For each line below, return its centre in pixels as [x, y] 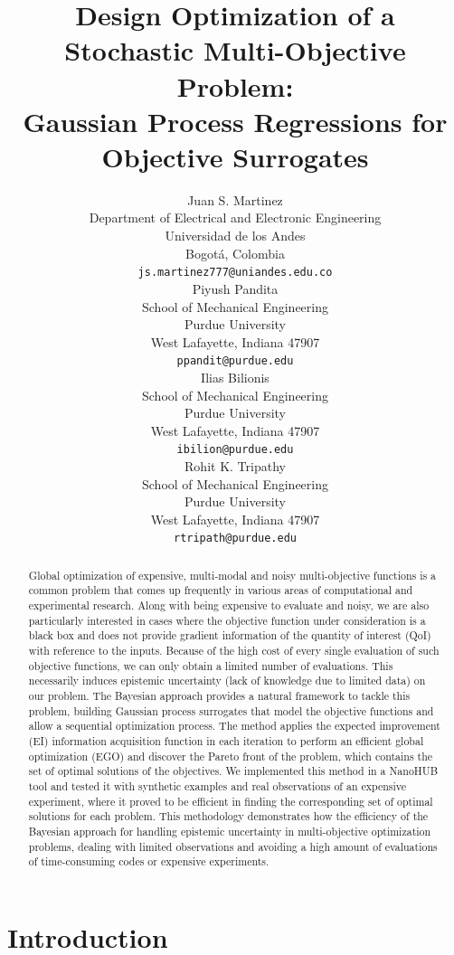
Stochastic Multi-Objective [235, 50]
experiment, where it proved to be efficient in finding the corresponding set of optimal [231, 801]
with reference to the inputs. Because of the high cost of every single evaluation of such [234, 651]
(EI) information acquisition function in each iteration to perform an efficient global [226, 741]
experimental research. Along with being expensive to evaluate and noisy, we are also [229, 605]
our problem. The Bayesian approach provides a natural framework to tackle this [219, 696]
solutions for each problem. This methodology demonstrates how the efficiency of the [228, 816]
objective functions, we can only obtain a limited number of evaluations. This [211, 665]
